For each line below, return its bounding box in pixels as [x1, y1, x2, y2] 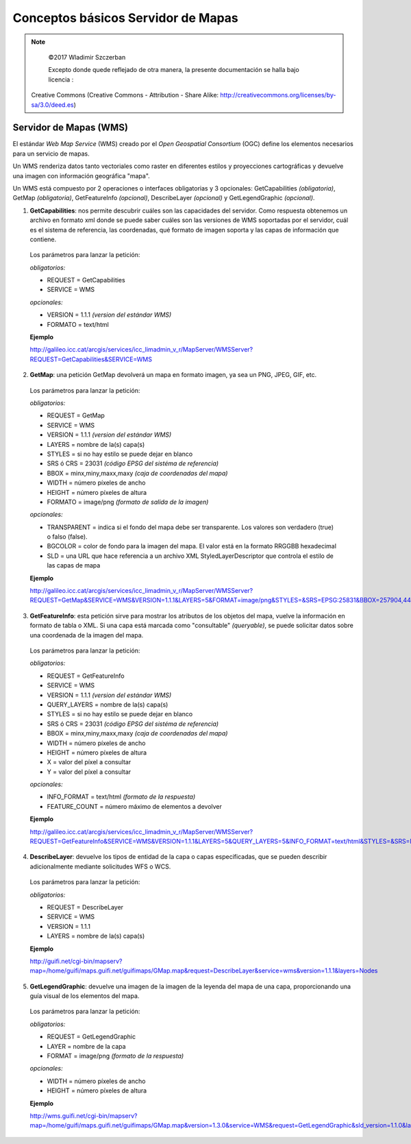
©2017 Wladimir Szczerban [48, 53, 126, 61]
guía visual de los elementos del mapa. [29, 992, 140, 1000]
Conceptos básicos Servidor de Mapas [12, 10, 239, 25]
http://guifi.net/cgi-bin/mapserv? [29, 957, 123, 965]
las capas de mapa [47, 561, 101, 570]
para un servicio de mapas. [12, 149, 90, 158]
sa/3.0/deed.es [31, 100, 75, 109]
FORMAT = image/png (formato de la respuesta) [47, 1052, 184, 1060]
